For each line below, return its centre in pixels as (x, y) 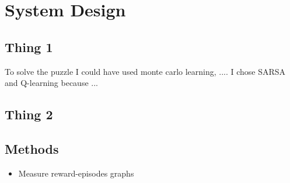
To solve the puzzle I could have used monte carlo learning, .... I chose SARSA (145, 71)
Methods (32, 148)
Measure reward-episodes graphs (76, 173)
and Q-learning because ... (51, 83)
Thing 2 (29, 114)
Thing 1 (29, 46)
